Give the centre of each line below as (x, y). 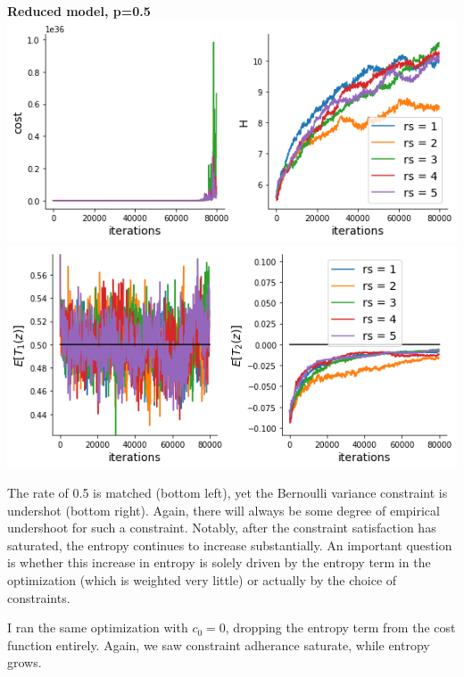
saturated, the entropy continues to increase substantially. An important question (230, 545)
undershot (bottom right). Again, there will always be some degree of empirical (224, 510)
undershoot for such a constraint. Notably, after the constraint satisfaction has (222, 528)
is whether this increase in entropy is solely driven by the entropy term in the (219, 562)
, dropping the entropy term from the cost (340, 627)
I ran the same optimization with (98, 627)
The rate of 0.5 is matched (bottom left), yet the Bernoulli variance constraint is (228, 493)
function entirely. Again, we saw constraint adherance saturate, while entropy (219, 644)
